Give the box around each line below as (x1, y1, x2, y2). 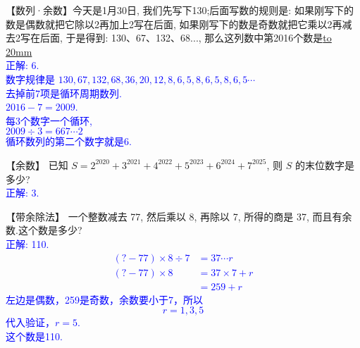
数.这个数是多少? (6, 223, 82, 237)
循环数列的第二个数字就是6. (6, 134, 132, 149)
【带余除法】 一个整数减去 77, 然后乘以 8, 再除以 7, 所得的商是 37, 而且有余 (6, 209, 352, 223)
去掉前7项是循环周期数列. (6, 85, 122, 100)
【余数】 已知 (6, 157, 68, 172)
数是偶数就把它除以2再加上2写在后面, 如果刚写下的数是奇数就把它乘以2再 (6, 16, 342, 31)
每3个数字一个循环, (6, 113, 92, 128)
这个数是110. (6, 328, 63, 343)
